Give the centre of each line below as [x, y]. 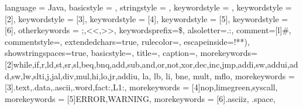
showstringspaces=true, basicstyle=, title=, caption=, [101, 53]
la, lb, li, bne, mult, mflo [186, 75]
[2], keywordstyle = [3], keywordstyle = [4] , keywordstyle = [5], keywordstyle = [147, 18]
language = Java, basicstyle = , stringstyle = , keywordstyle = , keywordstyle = [148, 7]
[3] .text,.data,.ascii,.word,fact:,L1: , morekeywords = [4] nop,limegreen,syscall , [141, 87]
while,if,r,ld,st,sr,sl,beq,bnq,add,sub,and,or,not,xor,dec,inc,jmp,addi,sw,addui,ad [156, 64]
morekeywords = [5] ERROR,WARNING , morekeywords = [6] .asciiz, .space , [140, 98]
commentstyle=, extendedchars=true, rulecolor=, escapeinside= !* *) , [127, 41]
